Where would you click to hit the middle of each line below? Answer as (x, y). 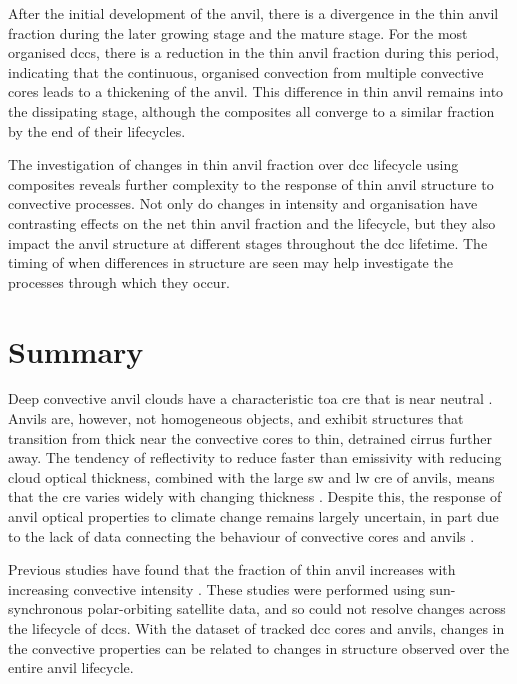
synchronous (45, 608)
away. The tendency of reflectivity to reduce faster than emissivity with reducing (255, 457)
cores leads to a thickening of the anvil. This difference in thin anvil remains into (256, 91)
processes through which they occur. (119, 281)
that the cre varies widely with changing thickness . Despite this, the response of (255, 496)
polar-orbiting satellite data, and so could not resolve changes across (296, 608)
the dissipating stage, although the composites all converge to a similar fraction (251, 110)
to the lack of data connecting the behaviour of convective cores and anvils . (241, 535)
